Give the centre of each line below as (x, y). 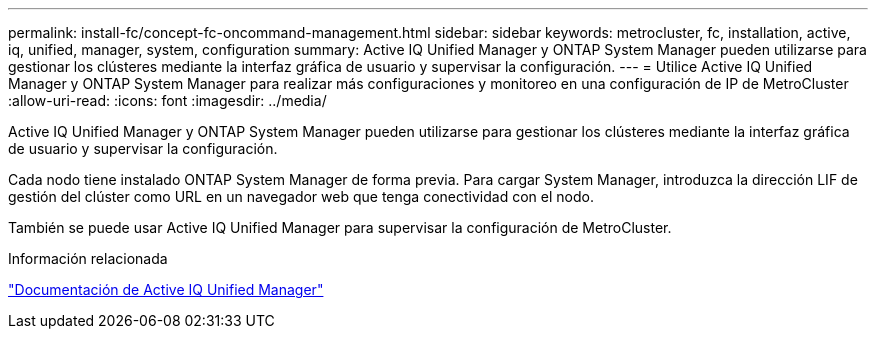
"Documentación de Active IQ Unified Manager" (166, 289)
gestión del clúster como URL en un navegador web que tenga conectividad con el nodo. (301, 196)
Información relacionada (88, 258)
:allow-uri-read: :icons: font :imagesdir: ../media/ (167, 100)
